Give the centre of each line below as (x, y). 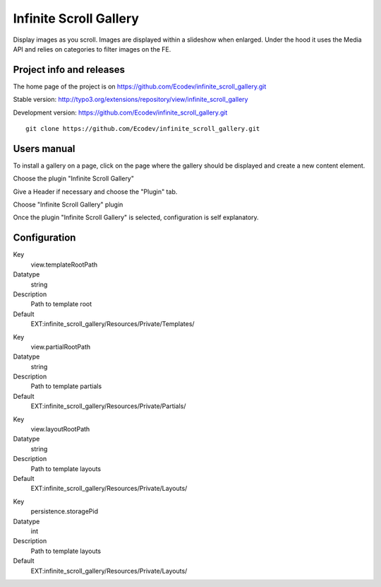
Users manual (44, 149)
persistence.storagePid (65, 511)
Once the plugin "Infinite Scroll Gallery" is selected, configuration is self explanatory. (136, 217)
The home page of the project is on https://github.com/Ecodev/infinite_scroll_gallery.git (140, 86)
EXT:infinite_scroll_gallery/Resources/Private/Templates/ (113, 324)
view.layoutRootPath (60, 429)
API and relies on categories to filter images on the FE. (92, 49)
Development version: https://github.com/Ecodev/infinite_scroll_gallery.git (120, 112)
